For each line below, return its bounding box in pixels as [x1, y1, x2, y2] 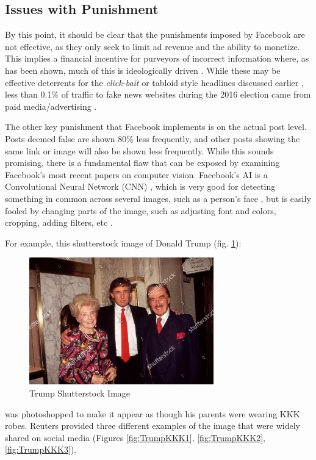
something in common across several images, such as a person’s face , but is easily [5, 192, 311, 204]
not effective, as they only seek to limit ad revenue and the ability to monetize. [5, 40, 300, 52]
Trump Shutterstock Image [29, 387, 131, 400]
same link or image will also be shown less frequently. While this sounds [5, 144, 274, 157]
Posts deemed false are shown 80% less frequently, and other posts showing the [5, 132, 300, 145]
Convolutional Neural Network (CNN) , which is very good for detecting [5, 180, 276, 193]
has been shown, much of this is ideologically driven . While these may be [5, 63, 281, 76]
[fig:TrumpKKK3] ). [5, 443, 77, 456]
